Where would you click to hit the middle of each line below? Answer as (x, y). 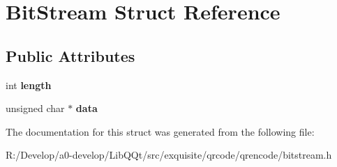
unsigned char (35, 108)
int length (29, 85)
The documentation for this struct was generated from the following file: (160, 131)
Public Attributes (70, 55)
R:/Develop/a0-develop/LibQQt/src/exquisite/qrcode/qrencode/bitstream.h (169, 155)
